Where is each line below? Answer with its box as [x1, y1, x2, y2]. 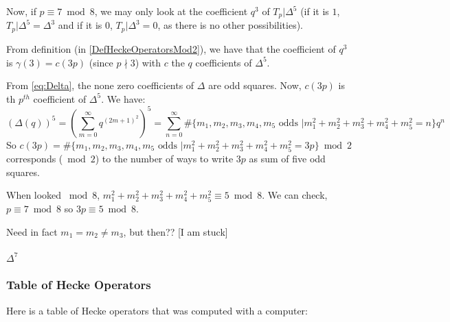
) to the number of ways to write [95, 151, 234, 165]
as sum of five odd [249, 151, 326, 165]
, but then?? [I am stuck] [123, 224, 228, 238]
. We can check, [262, 188, 328, 202]
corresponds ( [6, 151, 63, 165]
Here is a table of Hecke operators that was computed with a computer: [6, 303, 308, 317]
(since [89, 55, 113, 69]
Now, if [6, 4, 36, 18]
